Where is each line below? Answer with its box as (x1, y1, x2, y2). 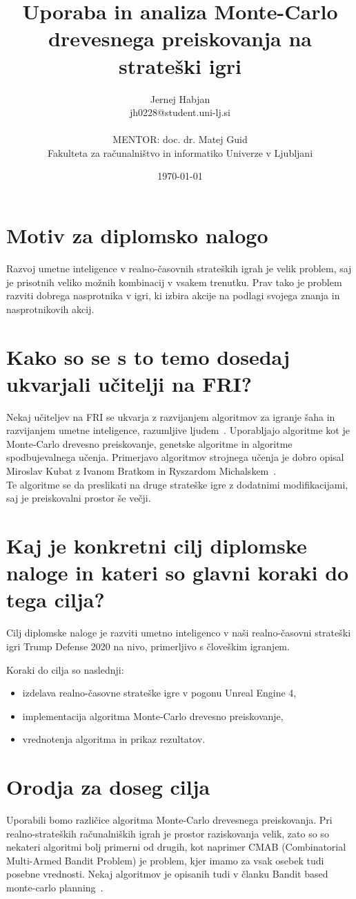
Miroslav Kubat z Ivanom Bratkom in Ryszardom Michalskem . (6, 464, 277, 478)
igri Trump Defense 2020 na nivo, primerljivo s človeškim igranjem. (6, 638, 290, 653)
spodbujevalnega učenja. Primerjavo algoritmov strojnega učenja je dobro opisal (6, 450, 344, 464)
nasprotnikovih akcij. (6, 301, 95, 316)
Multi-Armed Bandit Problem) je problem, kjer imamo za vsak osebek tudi (6, 853, 324, 867)
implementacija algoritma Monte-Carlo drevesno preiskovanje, (22, 708, 284, 723)
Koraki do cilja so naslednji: (6, 662, 124, 676)
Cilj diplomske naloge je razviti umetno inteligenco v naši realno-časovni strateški (6, 625, 351, 640)
